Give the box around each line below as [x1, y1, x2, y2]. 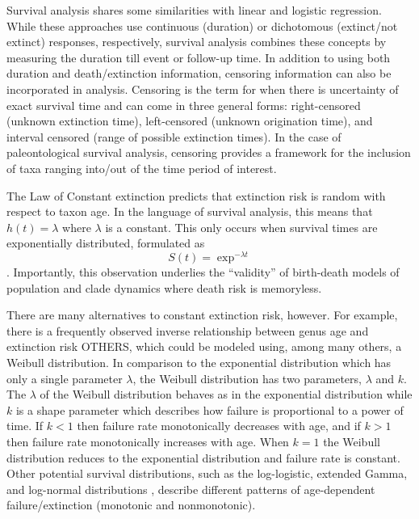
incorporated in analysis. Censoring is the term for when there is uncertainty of [6, 80, 399, 97]
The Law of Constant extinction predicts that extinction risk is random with [6, 187, 386, 204]
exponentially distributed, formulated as [6, 234, 205, 251]
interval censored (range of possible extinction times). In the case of [6, 128, 341, 145]
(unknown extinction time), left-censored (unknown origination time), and [6, 112, 373, 129]
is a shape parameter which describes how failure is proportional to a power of [15, 401, 404, 418]
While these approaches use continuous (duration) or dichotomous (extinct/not [6, 17, 398, 34]
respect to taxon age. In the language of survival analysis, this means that [6, 203, 373, 220]
